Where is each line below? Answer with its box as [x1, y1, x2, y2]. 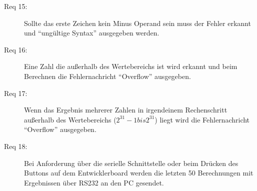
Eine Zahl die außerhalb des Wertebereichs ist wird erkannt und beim [24, 61, 237, 71]
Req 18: [4, 140, 27, 151]
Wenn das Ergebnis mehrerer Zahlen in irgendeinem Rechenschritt [24, 104, 227, 115]
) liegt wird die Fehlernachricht [154, 114, 250, 124]
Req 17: [4, 87, 27, 98]
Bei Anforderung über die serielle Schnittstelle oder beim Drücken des [24, 157, 238, 168]
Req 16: [4, 44, 27, 54]
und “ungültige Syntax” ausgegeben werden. [24, 27, 159, 38]
